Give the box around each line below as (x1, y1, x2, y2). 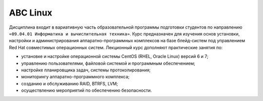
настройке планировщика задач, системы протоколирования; (21, 67, 151, 73)
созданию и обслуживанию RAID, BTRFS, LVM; (21, 81, 118, 86)
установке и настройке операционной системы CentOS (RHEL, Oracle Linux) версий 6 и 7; (21, 53, 208, 59)
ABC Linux (9, 7, 53, 18)
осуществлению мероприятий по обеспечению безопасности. (21, 87, 152, 93)
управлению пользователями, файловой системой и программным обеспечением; (21, 60, 196, 66)
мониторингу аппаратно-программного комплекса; (21, 74, 130, 80)
